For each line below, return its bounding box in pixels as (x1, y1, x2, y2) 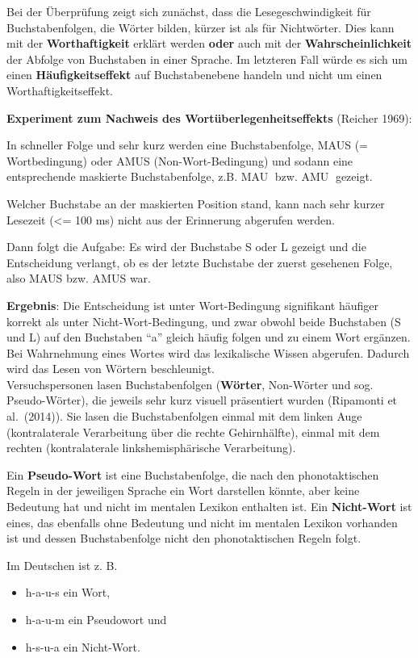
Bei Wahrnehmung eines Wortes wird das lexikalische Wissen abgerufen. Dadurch (6, 344, 410, 361)
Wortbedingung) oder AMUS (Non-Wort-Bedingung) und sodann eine (6, 152, 353, 169)
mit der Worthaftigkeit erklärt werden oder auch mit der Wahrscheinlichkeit (6, 35, 412, 52)
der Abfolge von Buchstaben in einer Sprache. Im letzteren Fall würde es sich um (6, 50, 408, 67)
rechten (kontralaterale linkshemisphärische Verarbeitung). (6, 439, 296, 456)
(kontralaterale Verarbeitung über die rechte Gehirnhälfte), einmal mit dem (6, 423, 380, 440)
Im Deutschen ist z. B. (6, 556, 118, 573)
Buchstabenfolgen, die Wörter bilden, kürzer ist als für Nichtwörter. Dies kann (6, 19, 395, 36)
